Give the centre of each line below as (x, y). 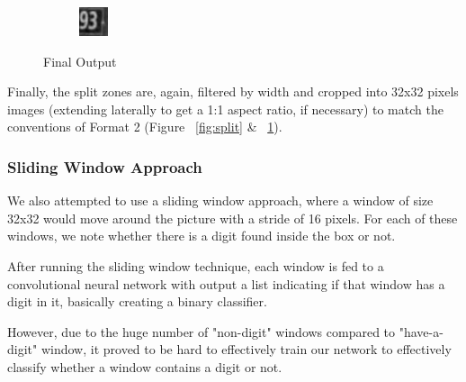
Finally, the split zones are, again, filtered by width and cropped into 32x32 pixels (233, 91)
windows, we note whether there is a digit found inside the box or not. (202, 236)
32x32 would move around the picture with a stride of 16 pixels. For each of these (233, 218)
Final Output (80, 61)
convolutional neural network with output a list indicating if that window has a (226, 283)
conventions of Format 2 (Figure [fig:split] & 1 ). (145, 127)
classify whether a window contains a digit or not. (145, 366)
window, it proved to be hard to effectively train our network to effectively (246, 349)
